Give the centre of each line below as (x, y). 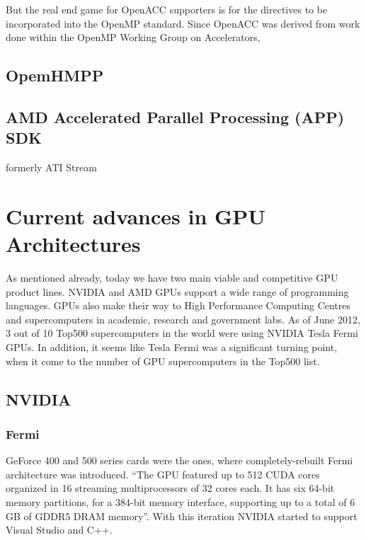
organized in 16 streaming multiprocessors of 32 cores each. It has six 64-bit (170, 488)
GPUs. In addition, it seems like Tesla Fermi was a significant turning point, (172, 347)
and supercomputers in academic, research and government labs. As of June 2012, (183, 319)
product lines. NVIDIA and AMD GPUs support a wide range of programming (177, 291)
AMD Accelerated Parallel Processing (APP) (175, 116)
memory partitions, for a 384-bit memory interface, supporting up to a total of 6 (181, 502)
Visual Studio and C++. (59, 530)
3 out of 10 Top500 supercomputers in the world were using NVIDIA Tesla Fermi (182, 333)
